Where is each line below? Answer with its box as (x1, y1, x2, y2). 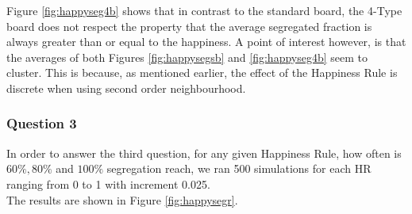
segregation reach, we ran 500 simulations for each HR (106, 160, 372, 177)
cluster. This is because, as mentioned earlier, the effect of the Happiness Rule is (6, 64, 398, 81)
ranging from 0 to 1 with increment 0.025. (6, 175, 210, 192)
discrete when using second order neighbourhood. (6, 79, 246, 96)
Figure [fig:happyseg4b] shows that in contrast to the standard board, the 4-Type (6, 2, 402, 18)
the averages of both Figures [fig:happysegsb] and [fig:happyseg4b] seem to (6, 48, 368, 65)
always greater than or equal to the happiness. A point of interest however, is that (6, 33, 406, 50)
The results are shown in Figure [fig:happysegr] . (6, 191, 238, 208)
